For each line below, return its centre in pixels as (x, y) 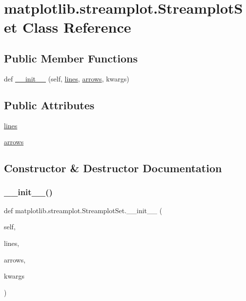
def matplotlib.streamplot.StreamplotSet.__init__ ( (83, 210)
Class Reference (77, 27)
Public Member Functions (71, 58)
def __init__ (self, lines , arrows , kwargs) (67, 78)
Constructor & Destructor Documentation (113, 168)
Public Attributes (49, 105)
